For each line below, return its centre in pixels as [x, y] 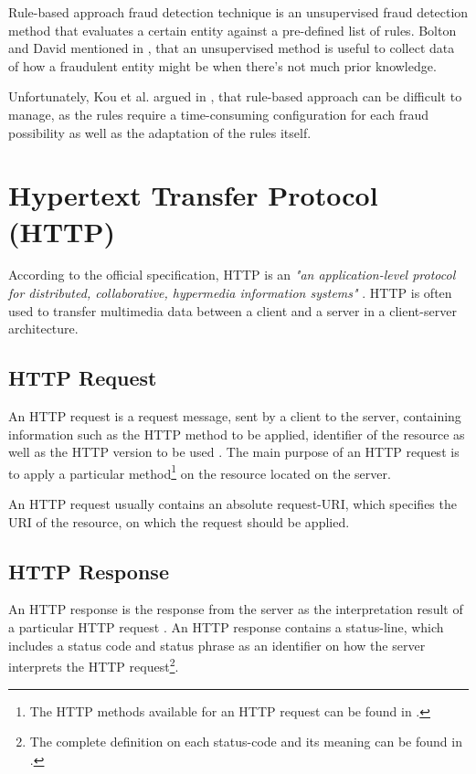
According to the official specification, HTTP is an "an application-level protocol [232, 275]
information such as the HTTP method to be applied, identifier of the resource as [237, 434]
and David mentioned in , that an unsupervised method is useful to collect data [232, 48]
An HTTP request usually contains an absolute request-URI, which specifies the [233, 504]
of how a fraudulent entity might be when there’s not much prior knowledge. [222, 65]
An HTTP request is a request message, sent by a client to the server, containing [235, 416]
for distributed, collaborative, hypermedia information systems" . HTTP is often [230, 293]
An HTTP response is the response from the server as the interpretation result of [236, 609]
